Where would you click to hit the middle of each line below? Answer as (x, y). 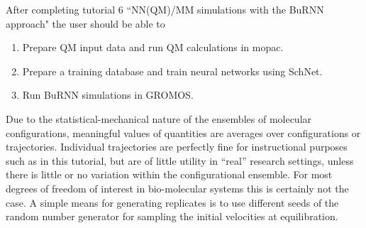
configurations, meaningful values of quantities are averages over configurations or (183, 132)
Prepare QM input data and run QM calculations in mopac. (153, 47)
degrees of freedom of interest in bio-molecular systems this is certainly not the (177, 188)
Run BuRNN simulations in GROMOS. (108, 95)
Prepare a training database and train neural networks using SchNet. (172, 71)
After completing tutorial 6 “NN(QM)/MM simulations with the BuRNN (165, 9)
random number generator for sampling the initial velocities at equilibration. (172, 216)
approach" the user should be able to (85, 23)
